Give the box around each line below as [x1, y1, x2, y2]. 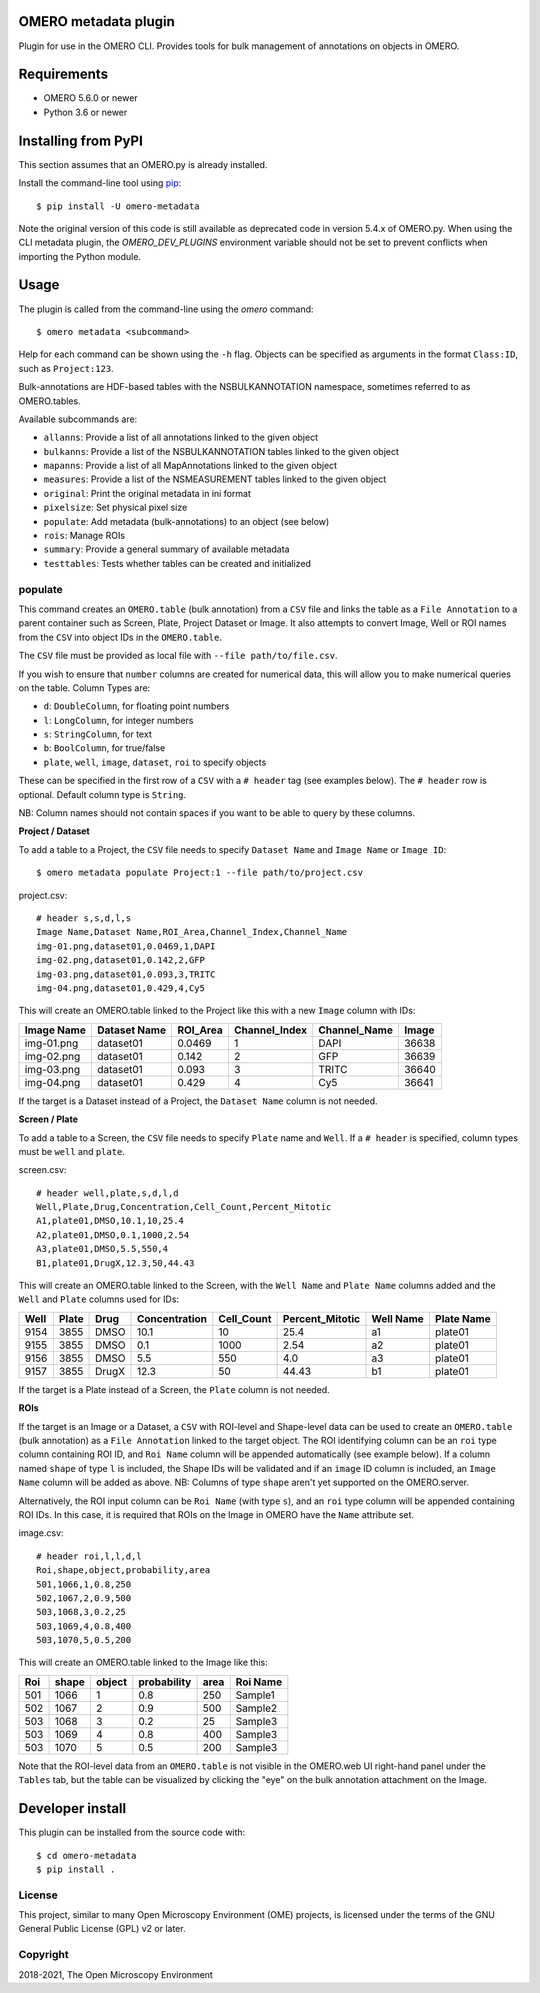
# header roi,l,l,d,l [36, 1550, 142, 1562]
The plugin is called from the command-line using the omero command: [18, 303, 314, 315]
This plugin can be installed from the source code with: [18, 1826, 246, 1839]
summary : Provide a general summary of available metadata [43, 543, 290, 555]
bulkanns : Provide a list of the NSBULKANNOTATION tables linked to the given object [43, 445, 400, 457]
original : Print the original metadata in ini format [43, 487, 252, 499]
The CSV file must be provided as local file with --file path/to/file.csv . [18, 650, 338, 662]
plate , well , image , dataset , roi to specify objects [43, 756, 267, 768]
